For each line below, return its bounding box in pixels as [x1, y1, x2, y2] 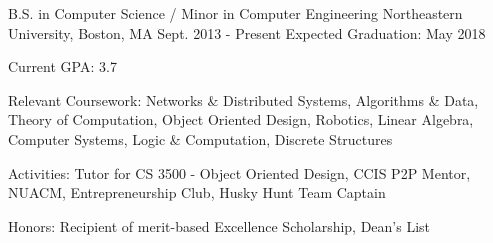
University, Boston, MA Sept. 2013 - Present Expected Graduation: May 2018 [8, 22, 486, 43]
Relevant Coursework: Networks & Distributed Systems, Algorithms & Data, [8, 89, 479, 110]
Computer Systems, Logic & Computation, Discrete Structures [8, 128, 393, 149]
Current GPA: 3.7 [8, 56, 117, 77]
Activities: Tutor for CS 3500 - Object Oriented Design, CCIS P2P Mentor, [8, 162, 471, 183]
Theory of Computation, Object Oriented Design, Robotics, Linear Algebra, [8, 109, 474, 130]
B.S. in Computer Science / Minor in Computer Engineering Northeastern [8, 3, 463, 23]
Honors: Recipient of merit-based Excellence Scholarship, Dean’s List [8, 215, 431, 236]
